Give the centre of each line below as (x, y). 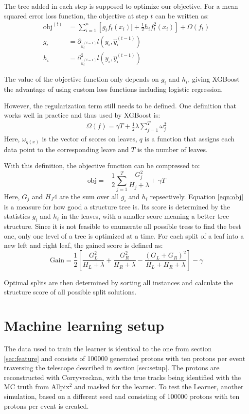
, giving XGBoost (214, 79)
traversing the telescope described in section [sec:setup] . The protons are (112, 368)
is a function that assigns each (190, 139)
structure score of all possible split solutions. (70, 292)
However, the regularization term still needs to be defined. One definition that (120, 105)
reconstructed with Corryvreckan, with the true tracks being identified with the (123, 377)
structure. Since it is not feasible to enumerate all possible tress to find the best (123, 226)
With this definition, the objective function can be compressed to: (102, 165)
